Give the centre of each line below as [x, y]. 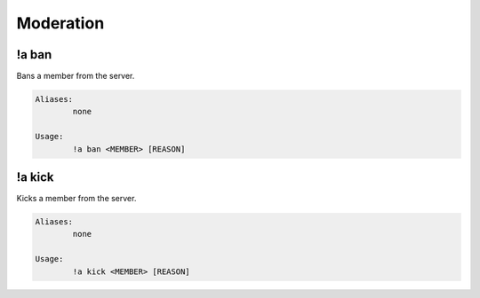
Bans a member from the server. [76, 76]
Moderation [60, 23]
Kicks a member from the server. [76, 199]
